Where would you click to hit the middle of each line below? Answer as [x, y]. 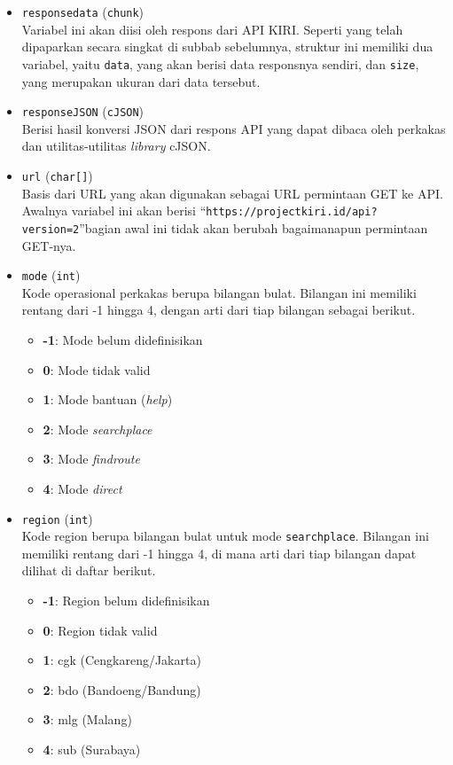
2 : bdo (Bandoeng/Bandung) [122, 689]
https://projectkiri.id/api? [292, 212]
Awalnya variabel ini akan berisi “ [114, 211]
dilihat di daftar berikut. [89, 570]
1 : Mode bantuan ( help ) [108, 399]
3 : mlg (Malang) [87, 719]
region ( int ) [57, 518]
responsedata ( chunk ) [83, 12]
